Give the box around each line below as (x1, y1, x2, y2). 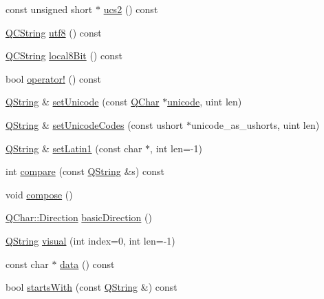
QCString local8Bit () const (6, 48, 122, 63)
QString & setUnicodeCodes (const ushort (6, 117, 184, 132)
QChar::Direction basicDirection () (6, 210, 152, 225)
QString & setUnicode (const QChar (6, 94, 160, 109)
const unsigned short (6, 2, 93, 16)
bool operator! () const (6, 71, 102, 85)
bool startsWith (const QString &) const (6, 280, 177, 294)
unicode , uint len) (167, 94, 242, 109)
